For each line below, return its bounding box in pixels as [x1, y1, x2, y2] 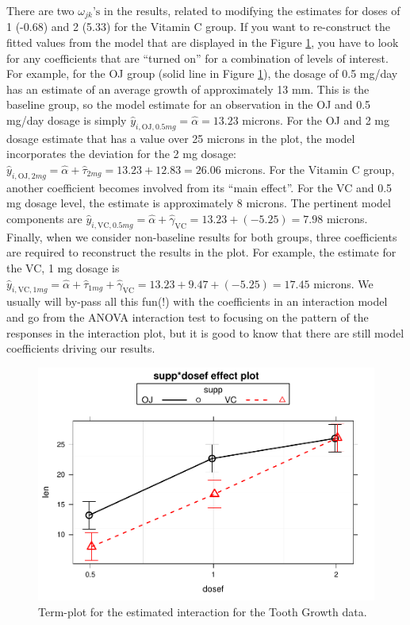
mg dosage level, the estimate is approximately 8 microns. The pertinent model [6, 195, 391, 211]
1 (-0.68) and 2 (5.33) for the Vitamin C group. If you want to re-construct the [6, 18, 391, 35]
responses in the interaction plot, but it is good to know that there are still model [6, 324, 404, 341]
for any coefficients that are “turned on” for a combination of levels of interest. [6, 49, 389, 66]
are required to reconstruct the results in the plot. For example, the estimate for [6, 244, 397, 260]
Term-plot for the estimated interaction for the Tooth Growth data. [38, 603, 367, 619]
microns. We [313, 275, 374, 291]
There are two [6, 2, 75, 18]
